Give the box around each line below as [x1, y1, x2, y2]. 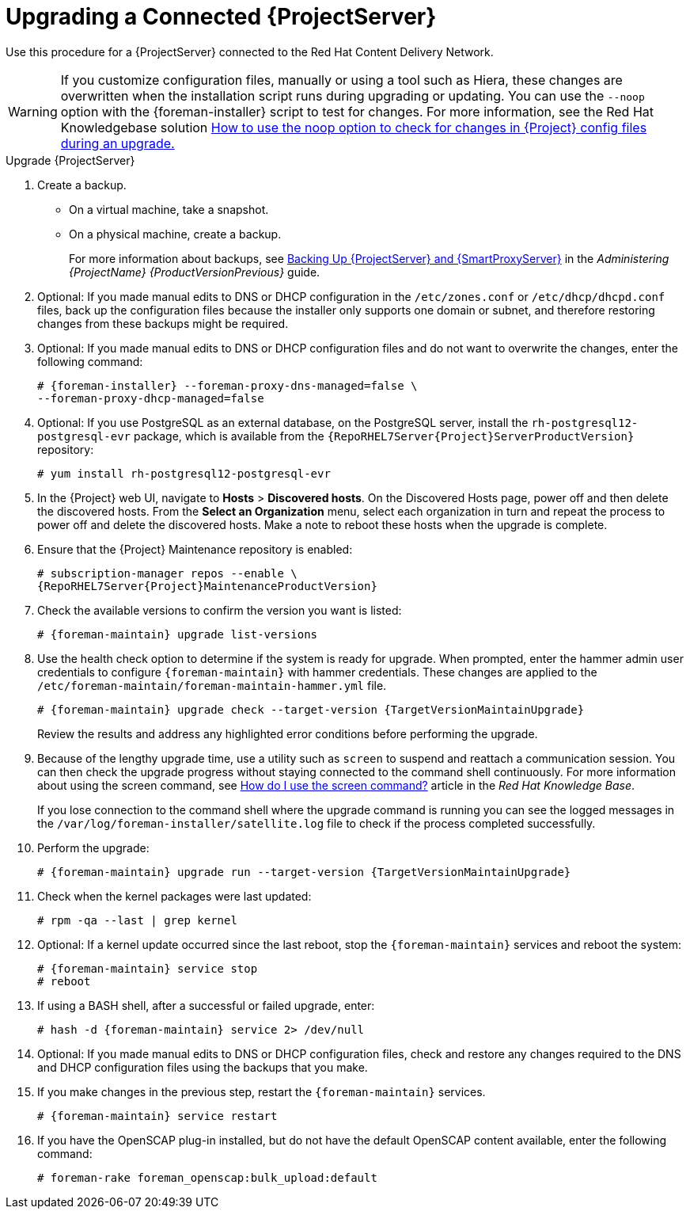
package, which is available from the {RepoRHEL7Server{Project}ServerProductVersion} [133, 428, 635, 443]
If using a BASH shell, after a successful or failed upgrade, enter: [37, 998, 375, 1012]
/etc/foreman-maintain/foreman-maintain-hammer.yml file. [37, 678, 387, 692]
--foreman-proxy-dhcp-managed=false [37, 391, 264, 405]
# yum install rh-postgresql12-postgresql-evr [37, 467, 331, 480]
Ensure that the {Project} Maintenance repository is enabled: [37, 542, 353, 556]
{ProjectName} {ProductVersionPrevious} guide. [69, 265, 320, 279]
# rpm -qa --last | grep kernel [37, 913, 237, 927]
